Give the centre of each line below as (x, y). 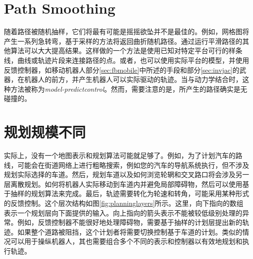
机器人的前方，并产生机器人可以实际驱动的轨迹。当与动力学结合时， (133, 79)
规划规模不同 (45, 132)
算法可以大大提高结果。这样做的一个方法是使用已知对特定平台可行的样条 (126, 50)
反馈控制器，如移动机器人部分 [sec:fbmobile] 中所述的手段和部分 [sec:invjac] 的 (122, 70)
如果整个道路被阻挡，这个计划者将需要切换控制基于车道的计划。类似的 (130, 231)
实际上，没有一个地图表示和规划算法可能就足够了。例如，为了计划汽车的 (120, 155)
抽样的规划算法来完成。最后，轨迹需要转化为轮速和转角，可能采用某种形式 (130, 193)
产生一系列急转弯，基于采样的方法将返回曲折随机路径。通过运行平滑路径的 (123, 41)
